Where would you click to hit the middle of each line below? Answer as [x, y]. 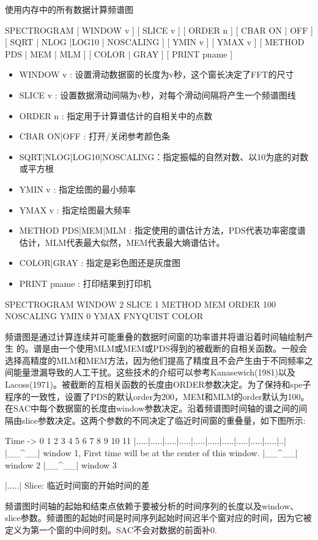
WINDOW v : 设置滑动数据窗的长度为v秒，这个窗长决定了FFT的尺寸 [157, 74]
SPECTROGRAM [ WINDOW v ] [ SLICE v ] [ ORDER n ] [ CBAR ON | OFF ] [159, 30]
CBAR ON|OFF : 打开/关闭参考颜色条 [94, 136]
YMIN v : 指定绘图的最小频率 [77, 189]
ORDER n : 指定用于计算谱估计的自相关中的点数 [116, 115]
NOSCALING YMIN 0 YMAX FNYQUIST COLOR [104, 316]
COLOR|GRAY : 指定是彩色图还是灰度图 [100, 263]
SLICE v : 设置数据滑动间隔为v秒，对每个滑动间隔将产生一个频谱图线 [157, 94]
